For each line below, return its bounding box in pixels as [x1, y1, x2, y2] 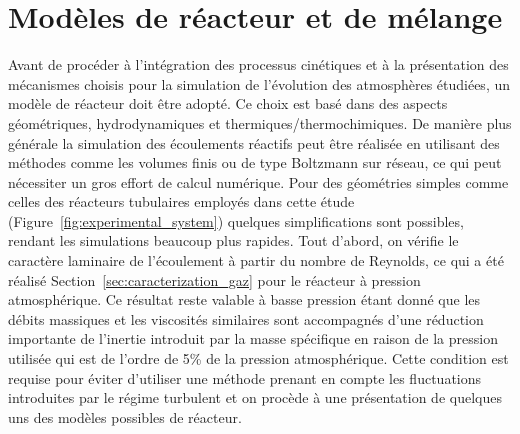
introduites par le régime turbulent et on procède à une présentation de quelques [8, 387, 502, 408]
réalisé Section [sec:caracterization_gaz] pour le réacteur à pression [8, 269, 421, 290]
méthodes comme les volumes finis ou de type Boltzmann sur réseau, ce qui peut [8, 152, 502, 173]
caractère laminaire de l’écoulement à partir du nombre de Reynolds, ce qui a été [8, 250, 504, 271]
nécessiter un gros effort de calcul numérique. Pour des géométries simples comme [8, 171, 509, 192]
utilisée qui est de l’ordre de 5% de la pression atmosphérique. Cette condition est [8, 348, 509, 369]
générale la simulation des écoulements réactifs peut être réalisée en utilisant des [8, 132, 500, 153]
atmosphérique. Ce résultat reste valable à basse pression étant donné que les [8, 289, 481, 310]
